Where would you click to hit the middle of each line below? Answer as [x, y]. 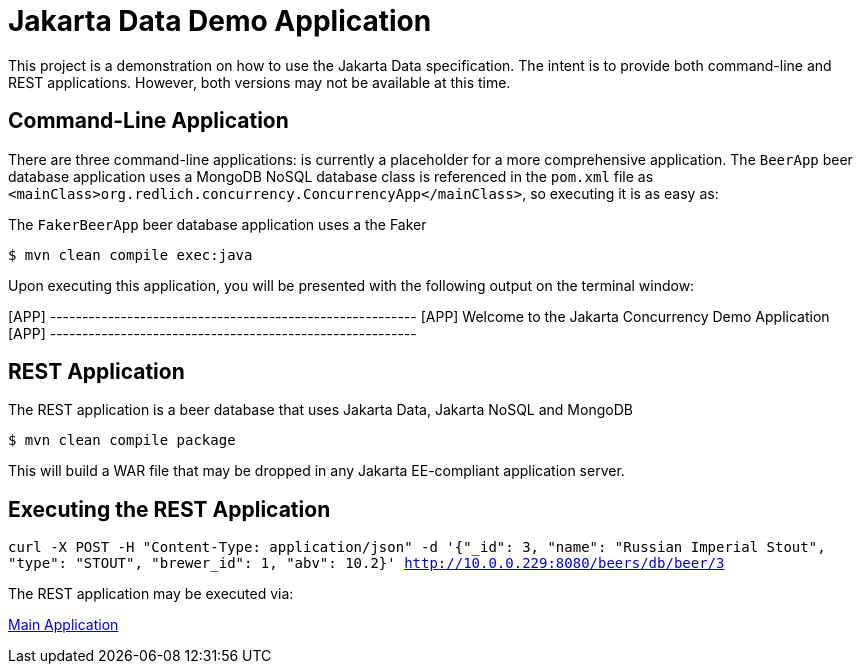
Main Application [63, 625]
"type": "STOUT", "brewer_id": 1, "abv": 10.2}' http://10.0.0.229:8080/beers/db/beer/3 [366, 563]
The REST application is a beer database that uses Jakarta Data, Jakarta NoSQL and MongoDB [320, 410]
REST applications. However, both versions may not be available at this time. [259, 82]
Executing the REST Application [169, 509]
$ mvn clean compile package [122, 440]
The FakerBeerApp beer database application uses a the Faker [217, 224]
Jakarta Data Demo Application [220, 21]
